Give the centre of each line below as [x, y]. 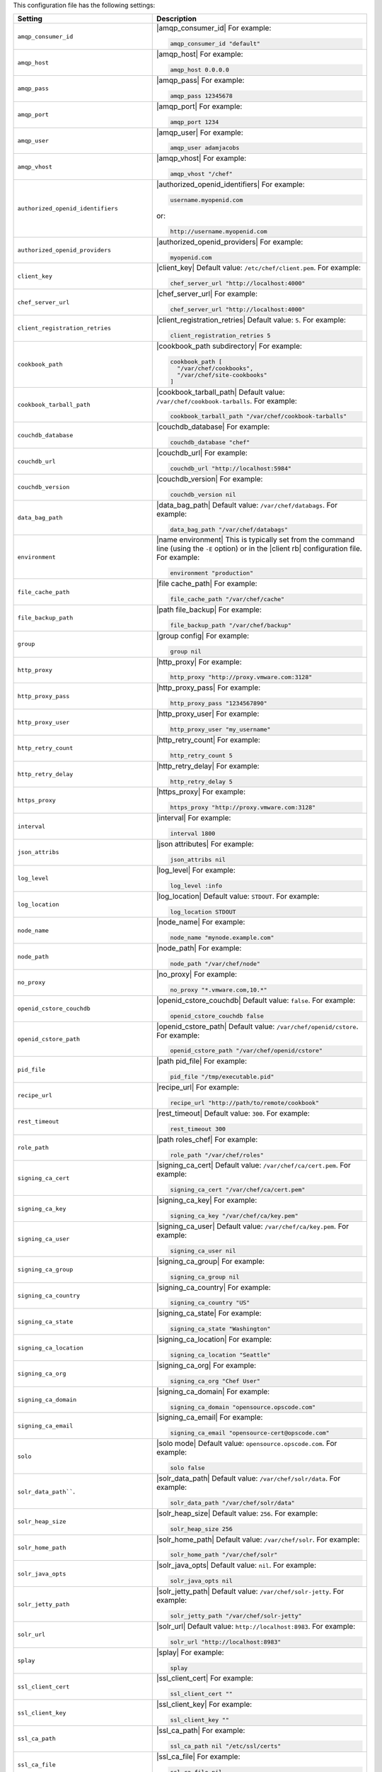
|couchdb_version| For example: [210, 478]
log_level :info [196, 886]
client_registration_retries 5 [220, 336]
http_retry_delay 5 [201, 781]
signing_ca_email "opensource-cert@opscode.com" [250, 1433]
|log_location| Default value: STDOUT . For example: [238, 896]
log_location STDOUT [203, 912]
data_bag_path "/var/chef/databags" [229, 529]
